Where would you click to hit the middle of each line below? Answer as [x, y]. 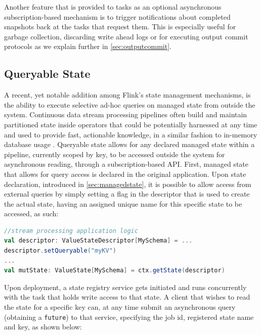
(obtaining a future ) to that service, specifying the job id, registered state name [129, 317]
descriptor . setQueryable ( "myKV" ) [60, 251]
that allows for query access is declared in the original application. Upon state [125, 174]
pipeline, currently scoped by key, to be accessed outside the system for [115, 154]
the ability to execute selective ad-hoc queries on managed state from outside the [130, 104]
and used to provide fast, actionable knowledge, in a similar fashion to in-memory [131, 134]
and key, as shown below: [43, 327]
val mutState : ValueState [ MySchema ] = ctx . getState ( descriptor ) [115, 271]
